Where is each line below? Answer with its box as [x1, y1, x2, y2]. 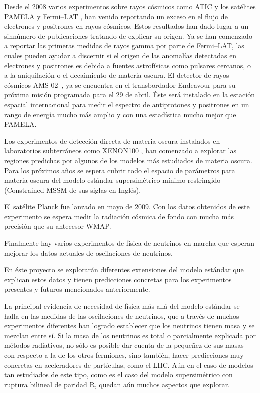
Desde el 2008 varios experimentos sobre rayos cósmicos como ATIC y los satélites [4, 1, 256, 11]
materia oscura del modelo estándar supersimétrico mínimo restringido [4, 175, 221, 185]
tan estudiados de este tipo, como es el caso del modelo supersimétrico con [4, 369, 233, 380]
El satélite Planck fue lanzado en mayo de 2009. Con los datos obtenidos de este [4, 201, 250, 212]
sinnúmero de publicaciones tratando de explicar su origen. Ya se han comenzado [4, 30, 252, 41]
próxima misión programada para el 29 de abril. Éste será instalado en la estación [4, 89, 255, 100]
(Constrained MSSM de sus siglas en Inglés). [4, 184, 141, 195]
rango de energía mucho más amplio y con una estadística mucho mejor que [4, 109, 236, 119]
